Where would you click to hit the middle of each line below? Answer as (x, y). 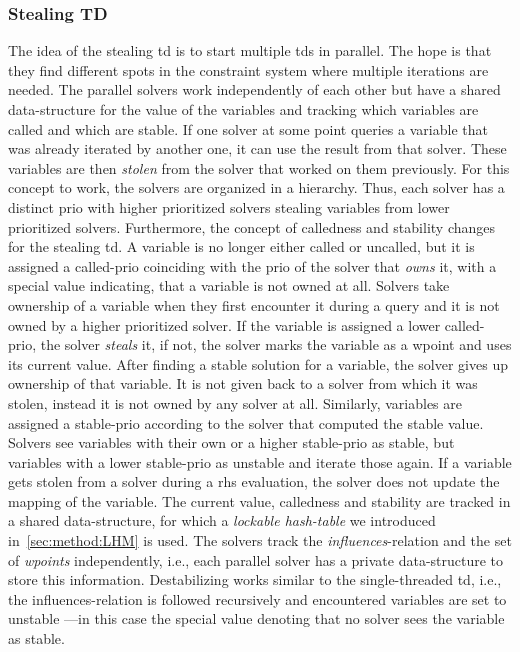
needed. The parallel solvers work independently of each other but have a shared (254, 89)
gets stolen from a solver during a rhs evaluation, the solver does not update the (254, 481)
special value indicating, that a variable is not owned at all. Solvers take (229, 285)
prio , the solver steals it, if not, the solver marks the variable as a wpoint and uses (260, 344)
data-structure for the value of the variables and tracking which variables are (243, 109)
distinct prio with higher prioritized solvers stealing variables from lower (229, 206)
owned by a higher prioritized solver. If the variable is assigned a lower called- (246, 324)
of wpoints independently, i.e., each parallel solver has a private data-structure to (256, 559)
